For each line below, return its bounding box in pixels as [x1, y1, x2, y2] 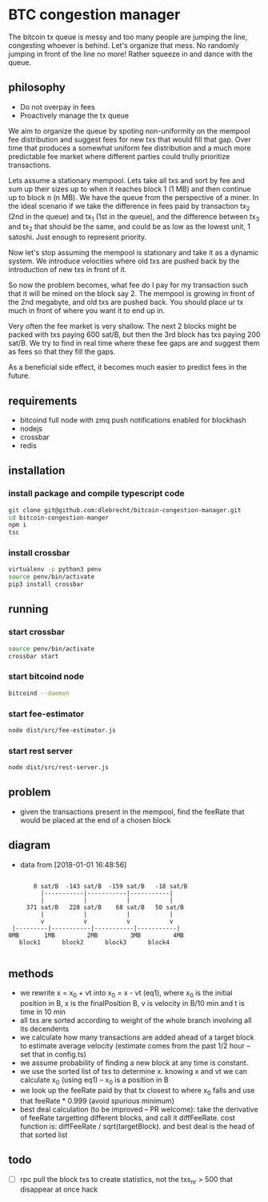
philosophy [8, 81, 66, 94]
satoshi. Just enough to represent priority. [8, 232, 146, 242]
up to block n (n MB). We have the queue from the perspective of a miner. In [8, 192, 259, 202]
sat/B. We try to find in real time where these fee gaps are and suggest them [8, 339, 260, 348]
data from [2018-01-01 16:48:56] [19, 859, 127, 869]
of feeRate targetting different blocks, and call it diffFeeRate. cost [19, 1112, 236, 1122]
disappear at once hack [19, 1184, 98, 1194]
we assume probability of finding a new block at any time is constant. [19, 1058, 249, 1068]
